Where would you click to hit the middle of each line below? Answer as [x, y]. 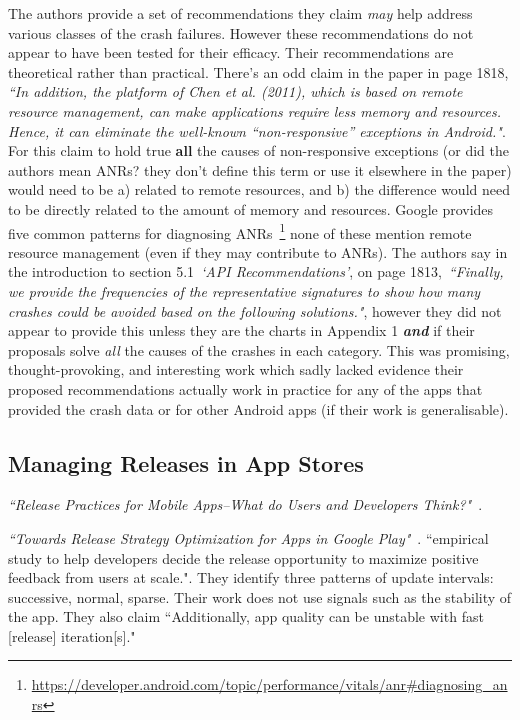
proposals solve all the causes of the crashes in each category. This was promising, [259, 349]
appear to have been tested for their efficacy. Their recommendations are [231, 52]
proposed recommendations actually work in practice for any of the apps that [245, 388]
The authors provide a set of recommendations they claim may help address [240, 13]
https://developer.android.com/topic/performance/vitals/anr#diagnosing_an [269, 684]
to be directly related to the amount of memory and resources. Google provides [251, 208]
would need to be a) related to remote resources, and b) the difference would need [259, 189]
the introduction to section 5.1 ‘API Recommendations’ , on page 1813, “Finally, [256, 271]
